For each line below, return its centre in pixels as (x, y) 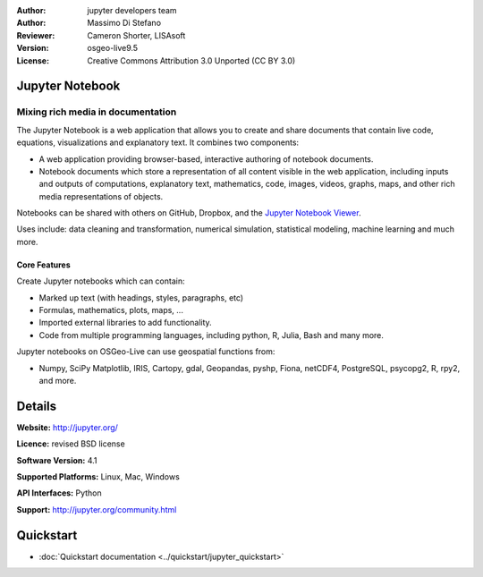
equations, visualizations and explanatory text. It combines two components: (158, 142)
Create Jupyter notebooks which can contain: (101, 281)
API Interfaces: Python (59, 493)
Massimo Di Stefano (124, 23)
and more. (58, 380)
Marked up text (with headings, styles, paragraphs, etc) (141, 297)
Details (37, 406)
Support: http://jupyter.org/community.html (97, 509)
